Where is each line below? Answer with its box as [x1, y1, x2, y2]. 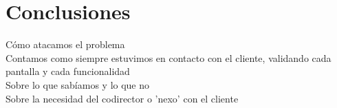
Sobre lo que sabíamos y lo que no [6, 77, 150, 91]
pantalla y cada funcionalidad [6, 64, 130, 78]
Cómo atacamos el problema [6, 37, 125, 52]
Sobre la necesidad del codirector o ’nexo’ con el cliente [6, 91, 239, 105]
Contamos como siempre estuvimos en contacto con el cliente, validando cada [6, 50, 331, 65]
